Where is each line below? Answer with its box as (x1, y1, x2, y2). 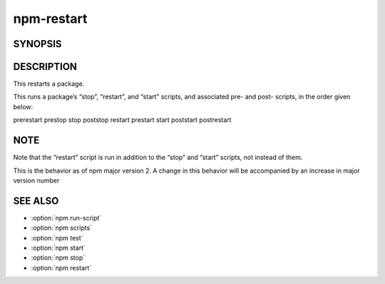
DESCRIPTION (13, 61, 78, 73)
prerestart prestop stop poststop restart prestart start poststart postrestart (13, 116, 232, 124)
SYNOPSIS (13, 38, 62, 50)
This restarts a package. (13, 79, 85, 88)
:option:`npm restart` (31, 263, 92, 272)
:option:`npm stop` (31, 253, 86, 262)
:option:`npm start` (31, 243, 86, 253)
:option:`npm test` (31, 233, 83, 242)
